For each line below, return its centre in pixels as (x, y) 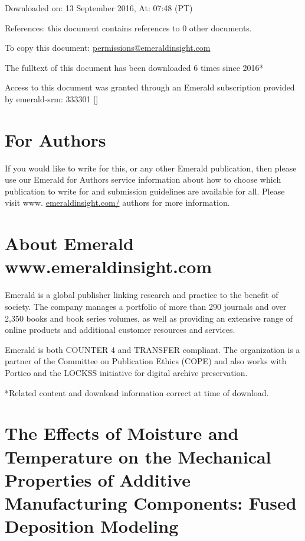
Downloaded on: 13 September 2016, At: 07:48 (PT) (99, 8)
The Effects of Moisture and (122, 433)
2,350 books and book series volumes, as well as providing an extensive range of (149, 318)
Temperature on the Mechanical (138, 456)
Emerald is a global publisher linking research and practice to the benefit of (142, 295)
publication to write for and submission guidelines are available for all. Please (145, 191)
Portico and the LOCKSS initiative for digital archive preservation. (126, 372)
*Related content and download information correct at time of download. (137, 392)
